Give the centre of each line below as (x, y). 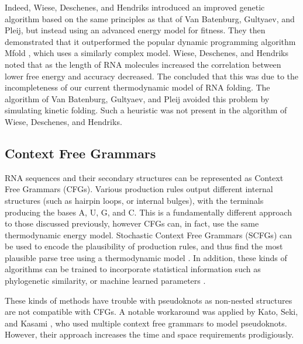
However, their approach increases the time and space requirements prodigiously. (149, 334)
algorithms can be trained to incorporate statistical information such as (133, 269)
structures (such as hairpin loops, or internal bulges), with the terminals (134, 200)
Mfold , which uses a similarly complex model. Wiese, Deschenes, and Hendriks (147, 53)
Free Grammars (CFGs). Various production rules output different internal (139, 189)
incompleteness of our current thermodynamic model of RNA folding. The (137, 87)
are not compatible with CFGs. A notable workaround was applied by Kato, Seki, (151, 312)
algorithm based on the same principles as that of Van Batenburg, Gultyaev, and (150, 18)
